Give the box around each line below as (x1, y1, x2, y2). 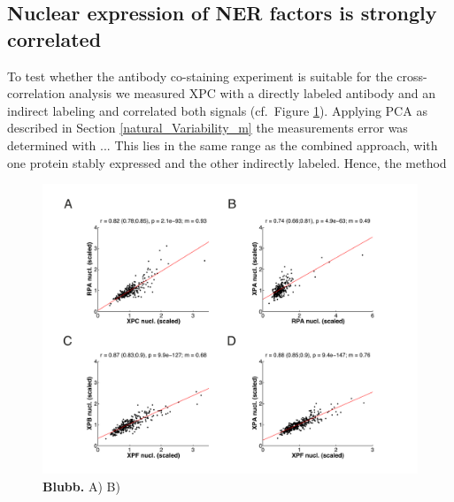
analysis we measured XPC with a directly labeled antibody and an (69, 84, 435, 103)
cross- (396, 66, 427, 85)
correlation (7, 84, 65, 103)
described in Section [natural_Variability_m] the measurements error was (7, 118, 408, 137)
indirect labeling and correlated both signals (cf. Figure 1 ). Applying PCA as (7, 101, 427, 119)
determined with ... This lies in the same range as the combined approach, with (7, 135, 438, 154)
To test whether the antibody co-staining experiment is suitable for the (7, 66, 393, 85)
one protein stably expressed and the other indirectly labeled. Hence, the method (7, 153, 447, 171)
